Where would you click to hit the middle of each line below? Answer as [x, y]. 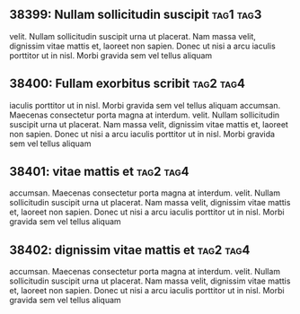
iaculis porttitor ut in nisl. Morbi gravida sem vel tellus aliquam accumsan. [145, 105]
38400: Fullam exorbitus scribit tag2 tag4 [127, 84]
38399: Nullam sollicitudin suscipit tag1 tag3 [136, 15]
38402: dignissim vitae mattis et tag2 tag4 [130, 250]
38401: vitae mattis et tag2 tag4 [99, 172]
